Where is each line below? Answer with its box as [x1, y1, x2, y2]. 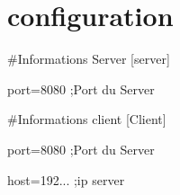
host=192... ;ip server [7, 170, 125, 189]
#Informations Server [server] [7, 49, 170, 68]
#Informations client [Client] [7, 110, 166, 129]
